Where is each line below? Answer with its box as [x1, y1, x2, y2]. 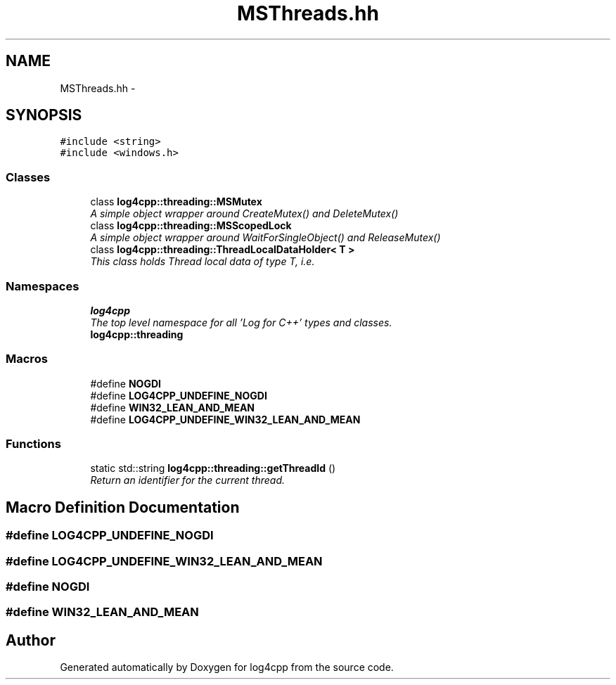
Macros [6, 352, 48, 366]
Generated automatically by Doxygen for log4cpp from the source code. [60, 661, 394, 674]
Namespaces [6, 279, 79, 293]
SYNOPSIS [6, 106, 82, 124]
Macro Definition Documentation [6, 498, 240, 516]
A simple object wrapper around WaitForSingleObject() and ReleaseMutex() [90, 231, 441, 244]
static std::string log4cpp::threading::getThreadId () [90, 462, 336, 475]
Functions [6, 437, 61, 452]
